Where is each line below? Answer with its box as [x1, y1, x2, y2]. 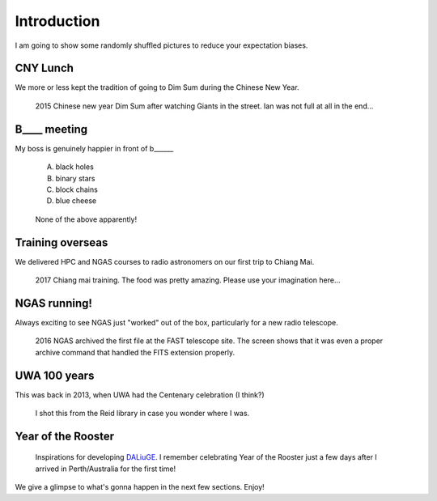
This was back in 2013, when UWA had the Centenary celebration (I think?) [15, 389, 265, 400]
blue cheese [55, 196, 97, 206]
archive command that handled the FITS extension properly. [35, 347, 235, 357]
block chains [55, 185, 99, 194]
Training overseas [15, 236, 108, 249]
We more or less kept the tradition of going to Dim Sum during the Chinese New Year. [15, 83, 299, 92]
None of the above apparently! [35, 214, 138, 224]
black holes [55, 162, 95, 172]
